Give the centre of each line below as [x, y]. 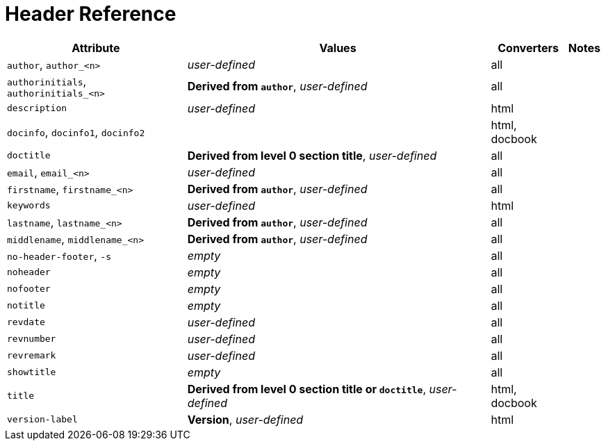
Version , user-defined [245, 419]
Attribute [96, 48]
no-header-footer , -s [59, 255]
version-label [42, 420]
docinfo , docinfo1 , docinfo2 [76, 132]
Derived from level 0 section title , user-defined [312, 155]
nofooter [29, 289]
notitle [26, 306]
